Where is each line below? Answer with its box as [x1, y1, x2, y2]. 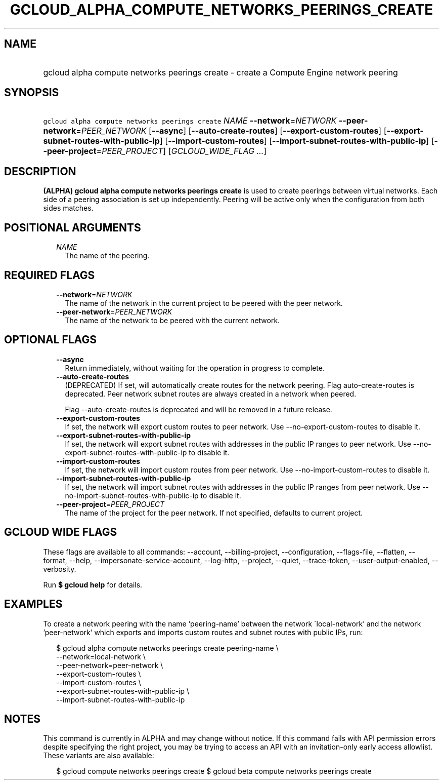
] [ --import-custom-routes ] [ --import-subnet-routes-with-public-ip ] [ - [159, 136, 438, 146]
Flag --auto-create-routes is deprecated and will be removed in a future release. [65, 405, 332, 414]
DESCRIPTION [4, 165, 76, 178]
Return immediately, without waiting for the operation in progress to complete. [65, 363, 325, 372]
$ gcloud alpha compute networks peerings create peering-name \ [56, 643, 279, 652]
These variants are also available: [43, 751, 154, 760]
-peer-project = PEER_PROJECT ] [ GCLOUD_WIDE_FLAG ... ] [43, 146, 267, 156]
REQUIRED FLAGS [4, 268, 95, 282]
